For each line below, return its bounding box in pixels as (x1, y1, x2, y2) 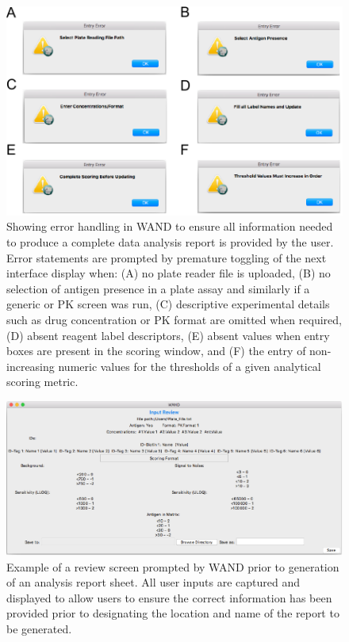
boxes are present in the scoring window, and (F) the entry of (6, 342, 306, 359)
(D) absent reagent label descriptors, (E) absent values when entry (6, 327, 330, 343)
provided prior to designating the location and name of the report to (6, 605, 339, 621)
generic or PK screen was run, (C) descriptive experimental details (6, 296, 330, 312)
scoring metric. (6, 373, 79, 390)
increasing (6, 357, 55, 374)
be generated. (6, 620, 72, 636)
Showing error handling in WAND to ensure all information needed (6, 218, 333, 235)
